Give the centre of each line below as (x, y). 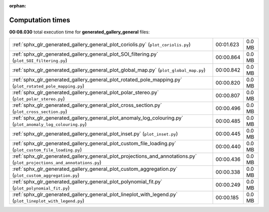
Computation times (40, 20)
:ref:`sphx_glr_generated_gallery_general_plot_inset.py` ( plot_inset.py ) (95, 134)
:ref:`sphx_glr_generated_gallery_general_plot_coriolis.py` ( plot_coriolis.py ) (102, 45)
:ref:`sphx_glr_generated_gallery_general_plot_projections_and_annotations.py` (104, 156)
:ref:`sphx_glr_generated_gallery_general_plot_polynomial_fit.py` (87, 182)
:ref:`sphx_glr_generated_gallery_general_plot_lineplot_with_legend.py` (95, 195)
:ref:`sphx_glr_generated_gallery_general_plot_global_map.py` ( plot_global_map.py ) (109, 70)
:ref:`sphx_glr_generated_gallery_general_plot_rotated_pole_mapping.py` (97, 80)
